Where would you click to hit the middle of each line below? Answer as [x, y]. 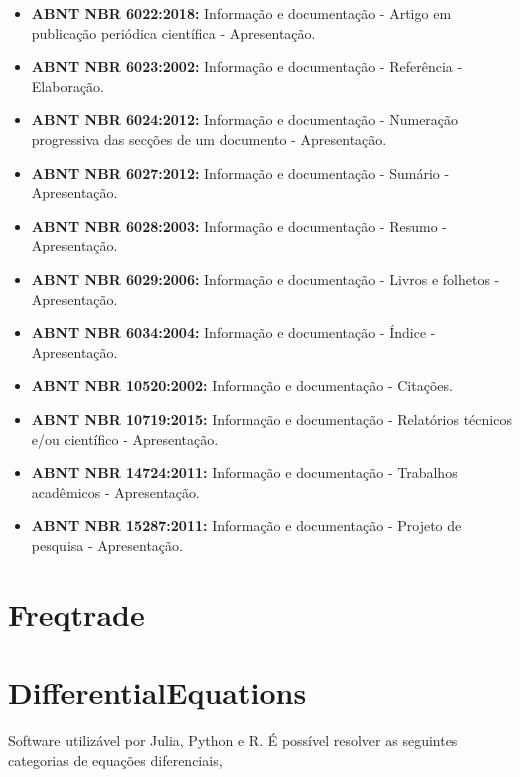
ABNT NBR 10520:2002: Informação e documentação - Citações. [242, 385]
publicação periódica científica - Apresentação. [173, 32]
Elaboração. [67, 85]
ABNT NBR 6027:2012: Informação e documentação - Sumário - [240, 172]
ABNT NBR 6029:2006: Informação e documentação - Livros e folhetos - [265, 278]
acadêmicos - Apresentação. [115, 491]
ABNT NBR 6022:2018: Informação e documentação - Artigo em [241, 13]
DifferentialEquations [157, 692]
